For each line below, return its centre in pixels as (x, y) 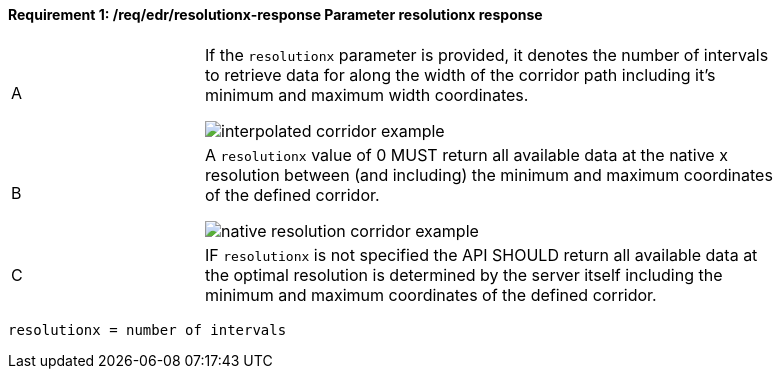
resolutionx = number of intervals (147, 329)
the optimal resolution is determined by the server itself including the (464, 274)
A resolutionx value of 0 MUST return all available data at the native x (466, 154)
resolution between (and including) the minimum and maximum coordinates (489, 174)
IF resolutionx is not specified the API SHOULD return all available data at (481, 254)
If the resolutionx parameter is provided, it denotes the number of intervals (487, 54)
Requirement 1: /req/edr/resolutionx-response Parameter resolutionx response (275, 14)
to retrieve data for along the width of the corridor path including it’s (460, 74)
